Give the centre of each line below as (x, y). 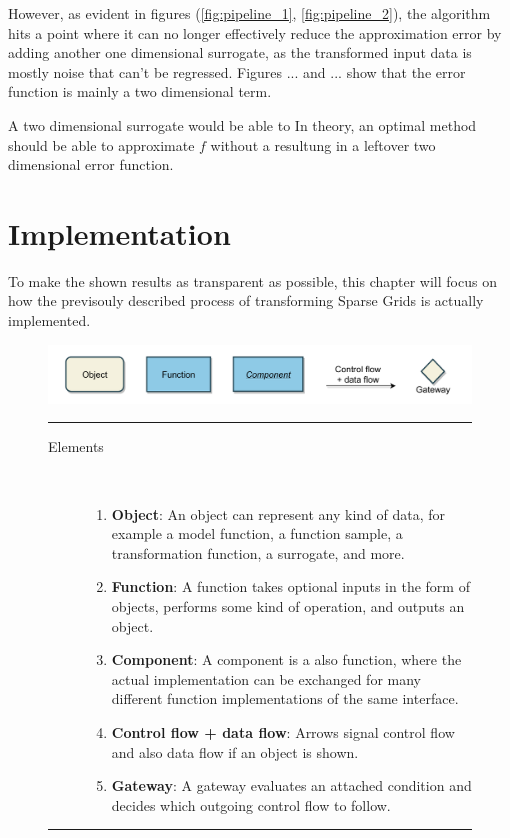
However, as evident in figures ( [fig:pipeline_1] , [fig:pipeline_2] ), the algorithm (249, 13)
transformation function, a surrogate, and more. (258, 552)
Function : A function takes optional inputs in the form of (290, 586)
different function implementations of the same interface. (285, 698)
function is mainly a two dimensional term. (140, 91)
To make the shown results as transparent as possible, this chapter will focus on (252, 280)
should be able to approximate (101, 144)
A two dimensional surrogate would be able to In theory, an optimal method (242, 124)
